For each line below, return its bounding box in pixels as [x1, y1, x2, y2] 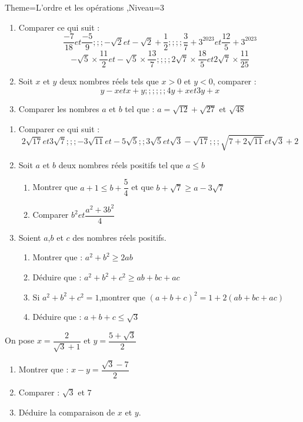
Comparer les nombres [18, 102, 99, 115]
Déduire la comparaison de [18, 405, 115, 418]
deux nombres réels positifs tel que [58, 158, 184, 171]
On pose [5, 334, 35, 346]
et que [131, 181, 154, 193]
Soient [18, 231, 41, 243]
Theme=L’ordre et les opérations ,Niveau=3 [5, 1, 165, 13]
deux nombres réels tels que [59, 75, 159, 87]
